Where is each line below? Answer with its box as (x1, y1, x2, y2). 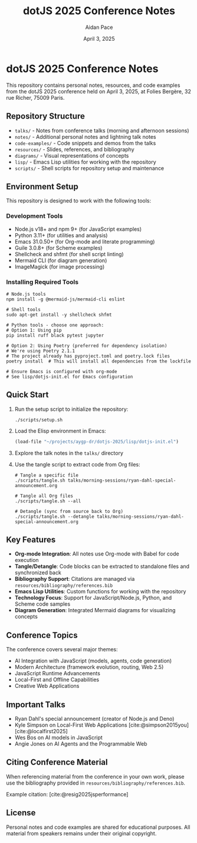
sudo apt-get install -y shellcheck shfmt (6, 312, 112, 318)
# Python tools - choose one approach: (6, 322, 104, 328)
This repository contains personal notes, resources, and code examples (6, 81, 180, 89)
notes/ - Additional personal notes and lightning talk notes (14, 133, 156, 140)
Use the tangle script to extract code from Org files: (14, 460, 140, 468)
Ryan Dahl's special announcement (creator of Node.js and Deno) (14, 715, 175, 723)
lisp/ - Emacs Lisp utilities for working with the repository (14, 158, 156, 165)
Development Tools (6, 212, 63, 220)
